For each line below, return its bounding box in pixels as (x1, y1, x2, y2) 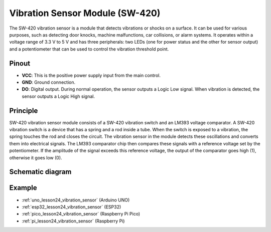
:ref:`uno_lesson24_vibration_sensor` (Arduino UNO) (22, 197, 130, 203)
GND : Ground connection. (22, 79, 75, 85)
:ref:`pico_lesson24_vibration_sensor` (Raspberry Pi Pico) (22, 211, 141, 217)
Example (9, 183, 37, 192)
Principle (9, 106, 38, 115)
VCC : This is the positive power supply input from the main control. (22, 72, 161, 78)
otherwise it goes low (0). (9, 154, 62, 160)
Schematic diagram (9, 168, 72, 176)
